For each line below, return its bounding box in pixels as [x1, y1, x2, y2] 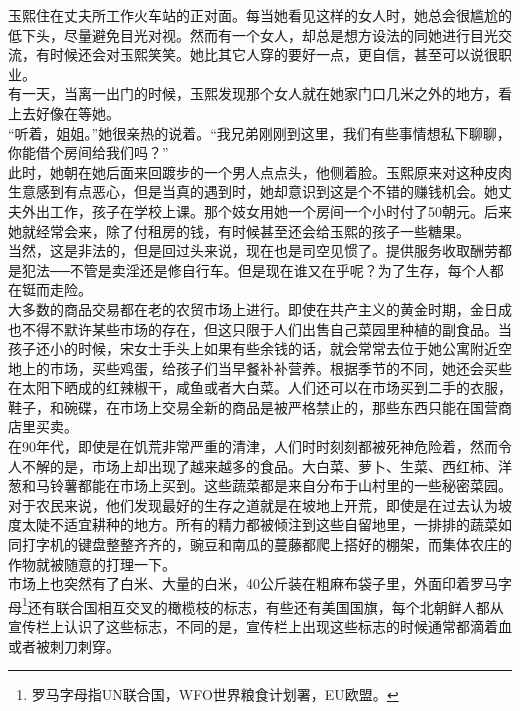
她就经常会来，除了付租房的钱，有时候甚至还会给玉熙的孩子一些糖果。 [8, 220, 470, 241]
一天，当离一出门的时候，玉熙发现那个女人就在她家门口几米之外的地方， [21, 83, 498, 104]
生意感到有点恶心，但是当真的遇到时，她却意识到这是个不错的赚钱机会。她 [8, 181, 498, 202]
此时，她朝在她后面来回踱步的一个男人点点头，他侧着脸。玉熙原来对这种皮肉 [8, 161, 512, 182]
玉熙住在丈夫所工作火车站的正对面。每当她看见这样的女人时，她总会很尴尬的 [8, 5, 512, 25]
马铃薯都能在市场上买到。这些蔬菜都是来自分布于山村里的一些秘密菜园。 [35, 475, 512, 496]
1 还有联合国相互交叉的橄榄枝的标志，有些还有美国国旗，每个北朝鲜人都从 [22, 593, 504, 617]
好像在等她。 [35, 102, 120, 123]
